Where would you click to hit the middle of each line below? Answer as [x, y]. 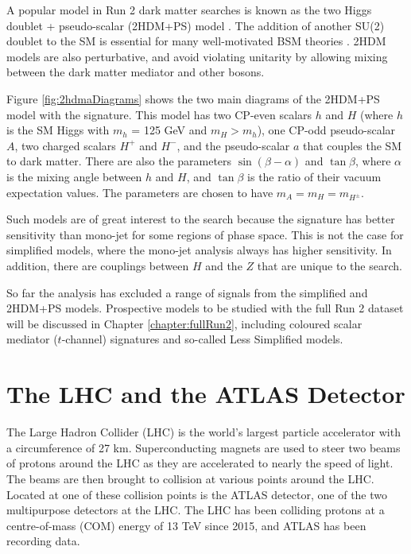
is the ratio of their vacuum [314, 176]
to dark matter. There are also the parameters [119, 161]
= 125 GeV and [169, 130]
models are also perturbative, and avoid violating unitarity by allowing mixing [197, 56]
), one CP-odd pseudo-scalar [326, 130]
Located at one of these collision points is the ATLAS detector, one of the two [197, 494]
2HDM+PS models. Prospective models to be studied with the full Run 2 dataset [205, 308]
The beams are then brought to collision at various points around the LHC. [190, 478]
